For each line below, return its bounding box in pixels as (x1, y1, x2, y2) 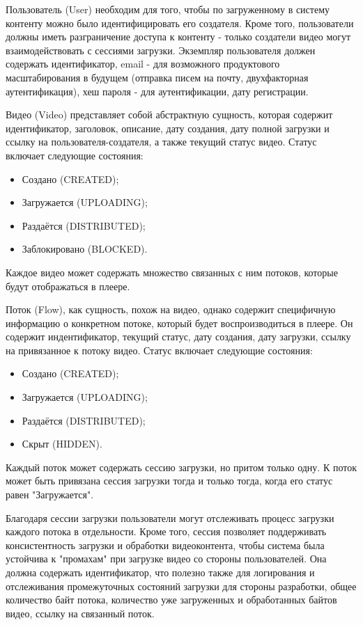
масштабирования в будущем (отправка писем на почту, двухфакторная (6, 70, 309, 84)
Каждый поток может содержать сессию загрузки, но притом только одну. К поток (6, 459, 357, 474)
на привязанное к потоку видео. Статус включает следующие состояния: (6, 342, 313, 357)
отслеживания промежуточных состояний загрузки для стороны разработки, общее (6, 578, 357, 593)
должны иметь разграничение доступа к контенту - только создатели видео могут (6, 29, 351, 44)
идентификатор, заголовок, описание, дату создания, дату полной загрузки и (6, 120, 330, 135)
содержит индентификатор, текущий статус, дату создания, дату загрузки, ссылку (6, 329, 351, 344)
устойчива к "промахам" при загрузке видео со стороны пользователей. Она (6, 551, 327, 566)
